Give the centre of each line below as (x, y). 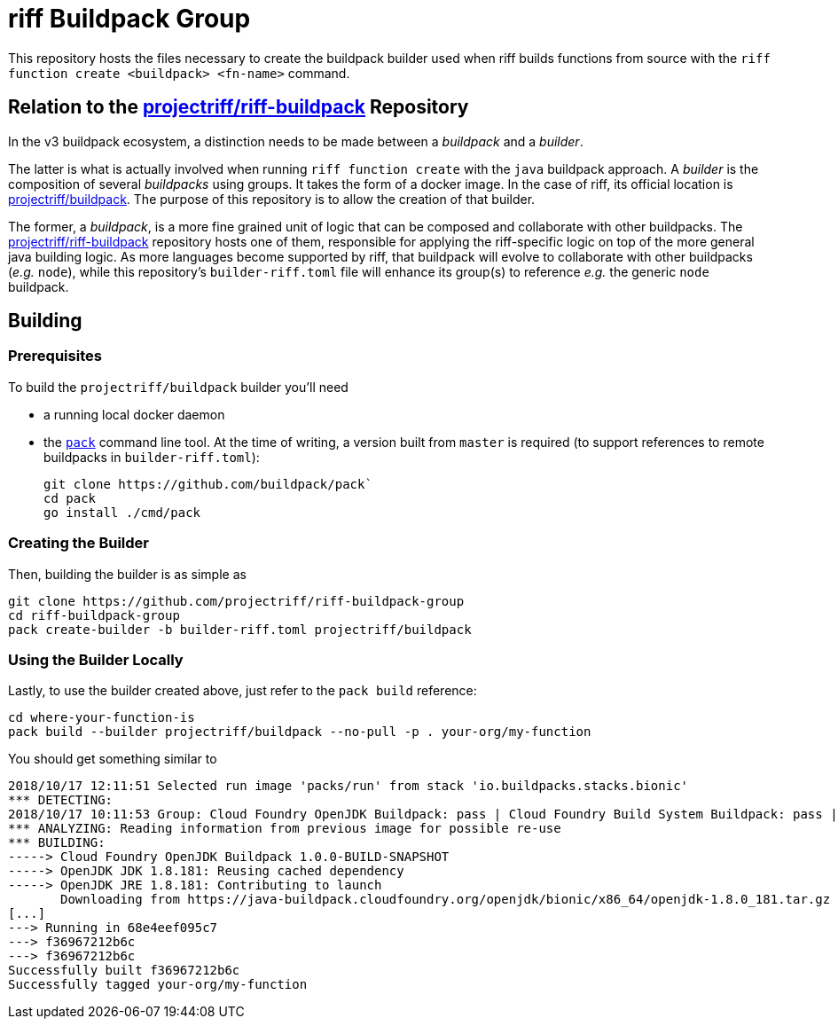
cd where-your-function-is (102, 718)
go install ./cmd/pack (122, 512)
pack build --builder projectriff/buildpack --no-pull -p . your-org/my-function (300, 732)
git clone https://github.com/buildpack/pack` (208, 484)
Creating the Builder (79, 543)
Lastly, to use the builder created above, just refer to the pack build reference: (243, 691)
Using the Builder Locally (96, 659)
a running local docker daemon (134, 414)
